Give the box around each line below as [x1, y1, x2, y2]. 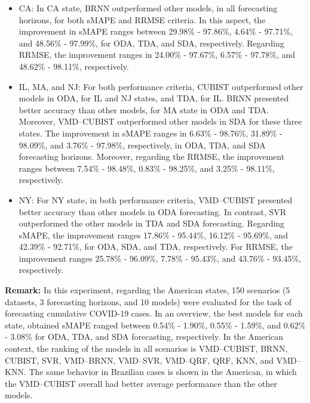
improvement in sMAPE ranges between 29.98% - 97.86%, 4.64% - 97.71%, [19, 25, 293, 38]
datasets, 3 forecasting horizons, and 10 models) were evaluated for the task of [5, 295, 292, 308]
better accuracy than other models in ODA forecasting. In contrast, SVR [19, 205, 287, 218]
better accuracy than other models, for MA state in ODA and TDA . [19, 103, 269, 116]
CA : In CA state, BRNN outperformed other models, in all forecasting [19, 2, 278, 14]
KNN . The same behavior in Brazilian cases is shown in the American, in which [5, 365, 297, 378]
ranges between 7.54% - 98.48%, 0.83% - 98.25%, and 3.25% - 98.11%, [19, 162, 275, 174]
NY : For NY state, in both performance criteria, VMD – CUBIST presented [19, 193, 293, 206]
